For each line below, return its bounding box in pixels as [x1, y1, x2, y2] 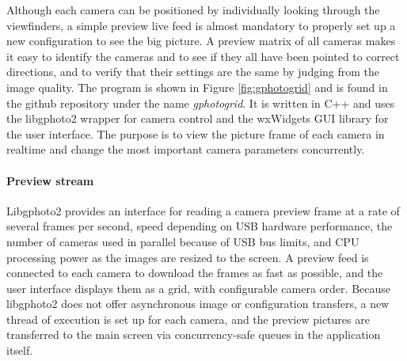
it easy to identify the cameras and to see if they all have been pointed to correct [6, 47, 400, 64]
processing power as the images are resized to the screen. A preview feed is [6, 249, 369, 265]
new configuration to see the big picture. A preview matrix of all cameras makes [6, 32, 396, 49]
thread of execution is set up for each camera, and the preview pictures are [6, 310, 370, 327]
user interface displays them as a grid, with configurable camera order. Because [6, 279, 390, 296]
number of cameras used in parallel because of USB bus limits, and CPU [6, 233, 359, 249]
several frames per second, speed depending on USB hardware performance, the [6, 218, 393, 234]
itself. [6, 342, 33, 359]
